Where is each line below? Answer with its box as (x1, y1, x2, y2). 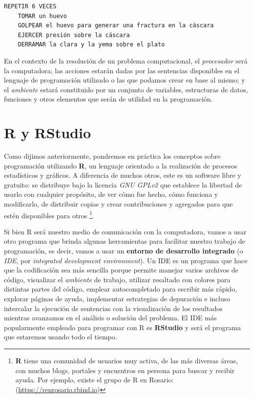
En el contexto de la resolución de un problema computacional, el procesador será (4, 55, 248, 65)
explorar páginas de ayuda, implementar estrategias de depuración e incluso (4, 293, 231, 304)
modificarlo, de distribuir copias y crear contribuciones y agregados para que (4, 199, 233, 209)
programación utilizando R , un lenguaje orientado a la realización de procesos (4, 160, 237, 170)
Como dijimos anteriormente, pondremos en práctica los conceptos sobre (4, 151, 221, 161)
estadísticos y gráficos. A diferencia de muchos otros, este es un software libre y (4, 170, 241, 180)
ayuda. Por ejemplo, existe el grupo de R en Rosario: (15, 375, 174, 385)
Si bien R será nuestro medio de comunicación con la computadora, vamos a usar (4, 226, 247, 236)
